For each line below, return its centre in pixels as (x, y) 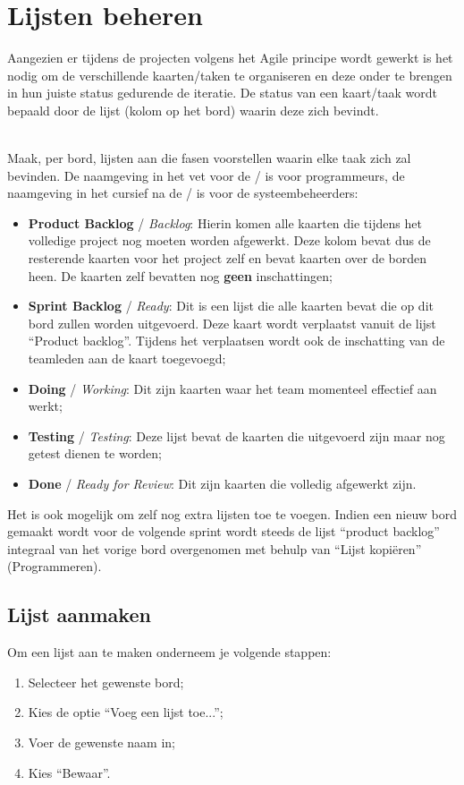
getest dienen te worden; (95, 453)
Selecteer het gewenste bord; (106, 682)
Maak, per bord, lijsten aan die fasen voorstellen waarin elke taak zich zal (209, 158)
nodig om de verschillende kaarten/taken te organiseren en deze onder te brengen (230, 75)
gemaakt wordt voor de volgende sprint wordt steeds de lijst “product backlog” (224, 531)
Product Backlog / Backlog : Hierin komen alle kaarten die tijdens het (225, 222)
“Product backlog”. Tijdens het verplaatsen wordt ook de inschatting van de (236, 341)
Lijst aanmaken (79, 614)
